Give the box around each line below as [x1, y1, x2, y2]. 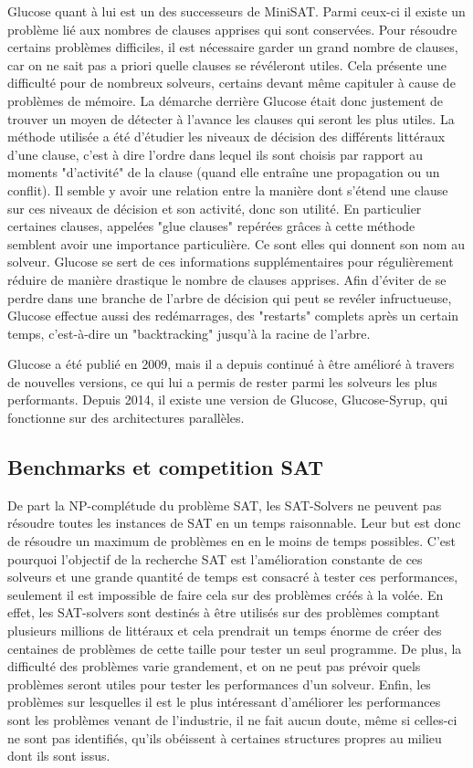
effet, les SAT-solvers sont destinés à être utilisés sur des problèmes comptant [7, 603, 440, 622]
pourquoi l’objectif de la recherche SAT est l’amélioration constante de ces [7, 549, 423, 568]
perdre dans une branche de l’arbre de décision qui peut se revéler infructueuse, [7, 288, 452, 307]
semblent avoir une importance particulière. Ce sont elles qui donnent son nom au [7, 234, 465, 253]
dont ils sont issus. [7, 746, 110, 765]
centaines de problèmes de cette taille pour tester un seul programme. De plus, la [7, 638, 462, 658]
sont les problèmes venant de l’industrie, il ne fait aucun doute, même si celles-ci [7, 710, 457, 729]
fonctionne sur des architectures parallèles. [7, 408, 245, 427]
